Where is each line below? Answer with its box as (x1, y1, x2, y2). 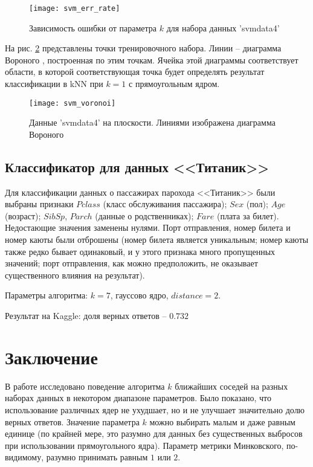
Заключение (5, 344, 98, 369)
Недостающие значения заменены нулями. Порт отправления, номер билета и (5, 221, 291, 234)
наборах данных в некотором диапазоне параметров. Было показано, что (5, 391, 271, 404)
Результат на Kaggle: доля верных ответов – (5, 309, 167, 322)
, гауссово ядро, (110, 289, 169, 301)
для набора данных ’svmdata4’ (166, 21, 280, 34)
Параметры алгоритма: (5, 289, 88, 301)
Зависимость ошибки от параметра (29, 21, 157, 34)
